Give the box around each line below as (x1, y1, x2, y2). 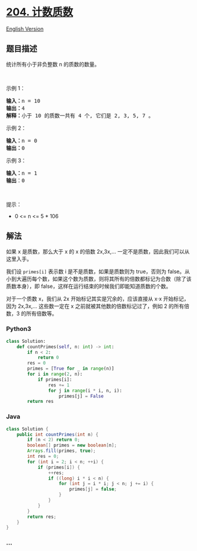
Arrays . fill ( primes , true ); (27, 448, 96, 454)
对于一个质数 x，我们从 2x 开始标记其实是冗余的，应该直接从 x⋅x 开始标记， (6, 295, 189, 302)
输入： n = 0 (6, 137, 38, 144)
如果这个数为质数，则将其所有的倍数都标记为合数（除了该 (52, 275, 192, 282)
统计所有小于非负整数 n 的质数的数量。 (6, 60, 100, 68)
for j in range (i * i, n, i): (48, 388, 122, 393)
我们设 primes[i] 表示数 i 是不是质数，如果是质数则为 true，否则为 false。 (6, 268, 185, 275)
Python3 (6, 325, 31, 333)
